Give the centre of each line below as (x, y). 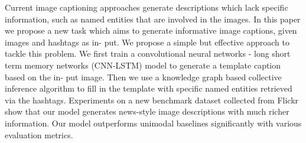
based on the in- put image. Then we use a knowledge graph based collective (143, 77)
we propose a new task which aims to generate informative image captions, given (151, 30)
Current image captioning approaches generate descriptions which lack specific (147, 7)
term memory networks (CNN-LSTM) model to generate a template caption (143, 65)
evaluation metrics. (39, 134)
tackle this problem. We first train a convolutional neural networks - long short (148, 53)
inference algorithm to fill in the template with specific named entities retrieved (149, 88)
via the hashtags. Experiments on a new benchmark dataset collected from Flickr (152, 100)
